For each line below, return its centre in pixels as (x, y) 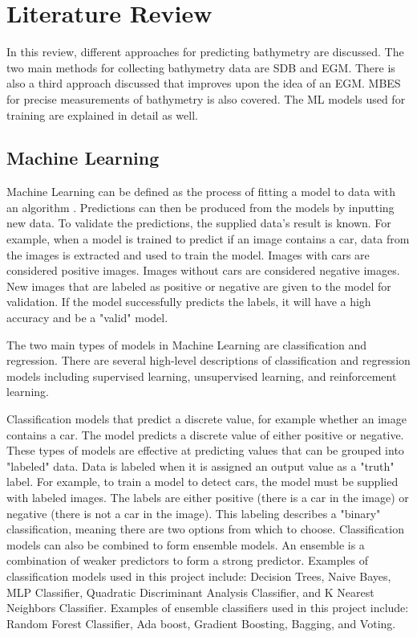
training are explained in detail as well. (102, 114)
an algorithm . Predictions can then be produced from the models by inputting (200, 207)
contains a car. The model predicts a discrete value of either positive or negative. (205, 434)
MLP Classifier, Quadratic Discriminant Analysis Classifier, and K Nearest (190, 592)
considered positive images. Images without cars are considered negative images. (203, 270)
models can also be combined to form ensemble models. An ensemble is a (186, 544)
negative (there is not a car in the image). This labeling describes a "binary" (194, 513)
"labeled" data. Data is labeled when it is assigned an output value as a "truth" (200, 465)
